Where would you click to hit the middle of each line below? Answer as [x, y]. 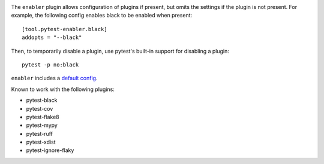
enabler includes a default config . [54, 78]
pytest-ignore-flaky [50, 150]
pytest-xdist [41, 142]
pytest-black [42, 100]
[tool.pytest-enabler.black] [64, 29]
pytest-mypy [42, 125]
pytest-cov [40, 108]
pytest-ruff [40, 133]
